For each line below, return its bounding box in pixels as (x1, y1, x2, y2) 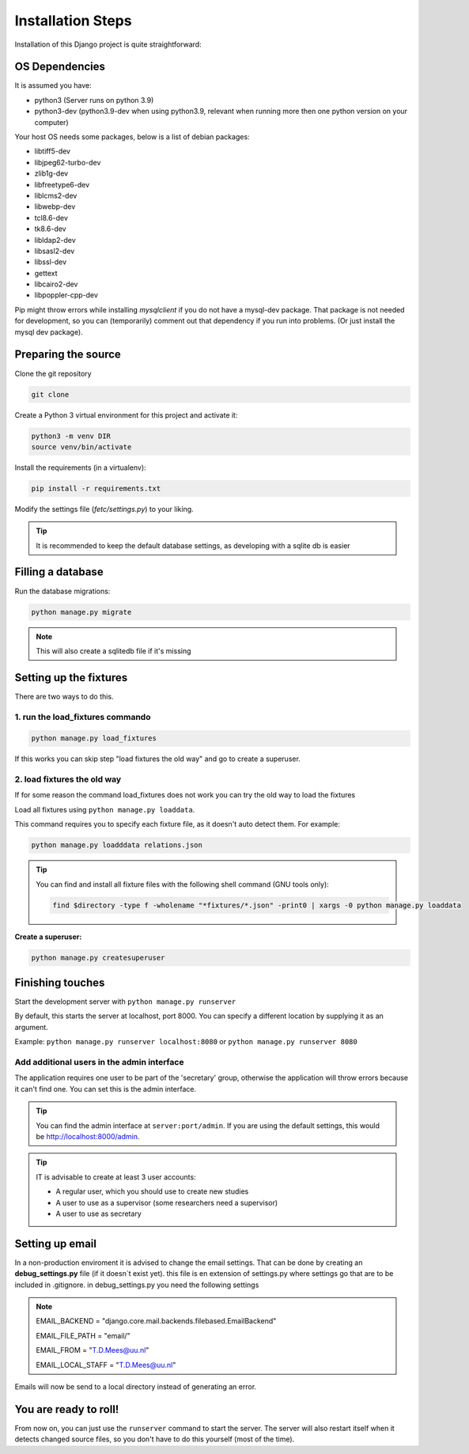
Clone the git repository (14, 369, 92, 378)
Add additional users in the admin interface (14, 1057, 184, 1068)
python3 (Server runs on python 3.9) (34, 95, 154, 104)
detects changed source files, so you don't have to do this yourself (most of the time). (14, 1434, 295, 1444)
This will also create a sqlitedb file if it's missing (36, 646, 191, 656)
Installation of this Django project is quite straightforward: (14, 40, 202, 49)
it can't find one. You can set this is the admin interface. (14, 1084, 197, 1093)
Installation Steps (14, 12, 132, 29)
